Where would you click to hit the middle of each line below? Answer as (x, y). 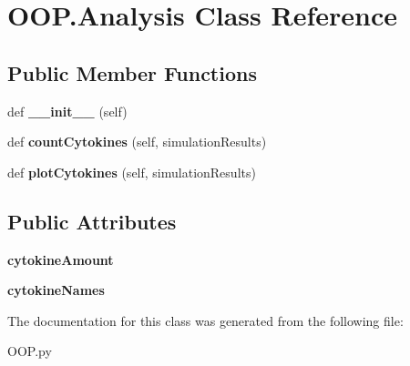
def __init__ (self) (67, 111)
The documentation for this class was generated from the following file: (205, 320)
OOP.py (30, 351)
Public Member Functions (132, 72)
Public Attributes (92, 221)
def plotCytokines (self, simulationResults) (132, 172)
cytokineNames (56, 290)
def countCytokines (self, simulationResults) (137, 142)
